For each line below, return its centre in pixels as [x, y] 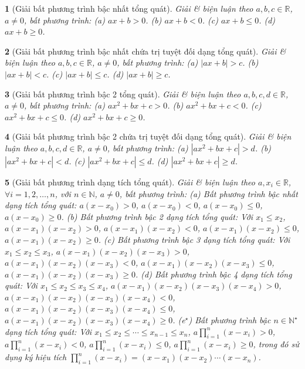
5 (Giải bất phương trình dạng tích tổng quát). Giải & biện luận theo [130, 182]
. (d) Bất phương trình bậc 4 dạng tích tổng [214, 274]
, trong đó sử [276, 344]
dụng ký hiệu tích [36, 357]
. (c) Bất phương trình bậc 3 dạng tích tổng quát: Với [194, 239]
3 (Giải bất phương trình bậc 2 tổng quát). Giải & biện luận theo [123, 94]
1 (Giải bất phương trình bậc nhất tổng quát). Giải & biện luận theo [129, 8]
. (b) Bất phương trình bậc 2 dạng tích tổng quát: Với [157, 216]
